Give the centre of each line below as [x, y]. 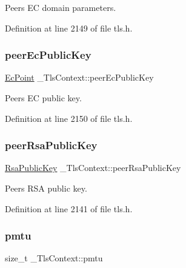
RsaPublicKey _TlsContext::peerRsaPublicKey [93, 168]
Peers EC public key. [43, 98]
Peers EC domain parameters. [61, 7]
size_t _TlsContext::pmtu [54, 258]
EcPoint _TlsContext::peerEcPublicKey [79, 77]
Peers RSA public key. [46, 188]
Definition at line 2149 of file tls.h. [69, 28]
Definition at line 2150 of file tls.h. [69, 118]
